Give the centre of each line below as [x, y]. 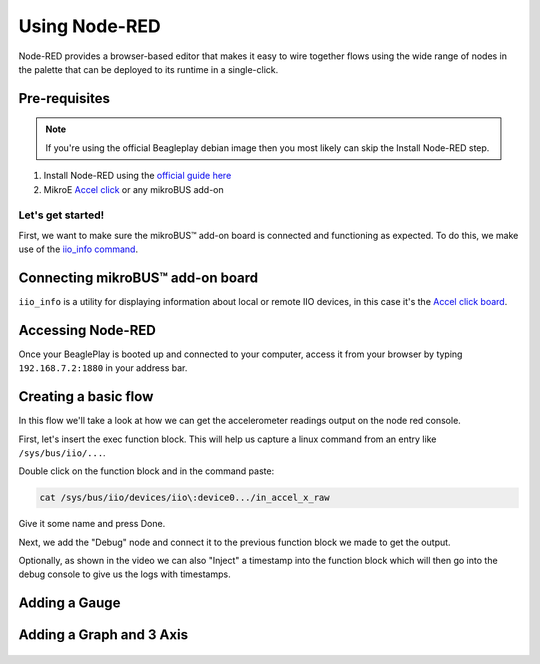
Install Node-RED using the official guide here [137, 176]
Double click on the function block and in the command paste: [146, 471]
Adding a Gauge [69, 603]
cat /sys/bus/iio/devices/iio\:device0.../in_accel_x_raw [184, 498]
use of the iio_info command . [78, 249]
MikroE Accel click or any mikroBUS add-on [133, 189]
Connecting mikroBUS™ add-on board [138, 277]
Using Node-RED [90, 26]
